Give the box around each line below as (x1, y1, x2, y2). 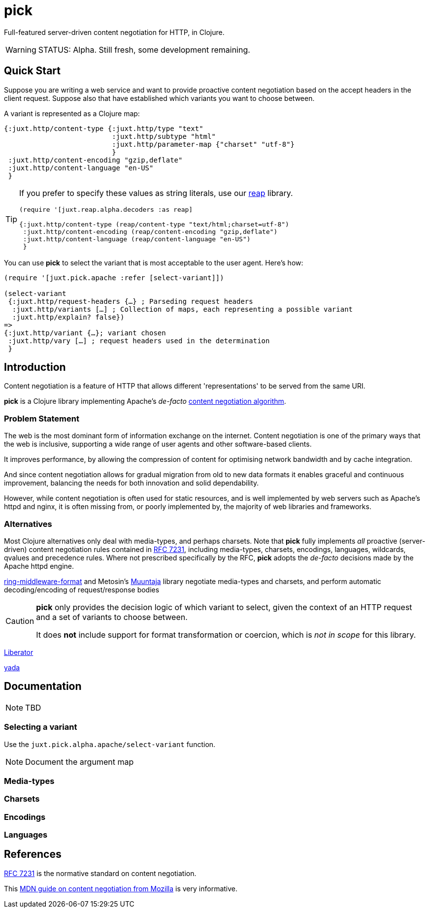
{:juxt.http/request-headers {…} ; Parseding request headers (8, 297, 253, 305)
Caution (5, 616, 34, 626)
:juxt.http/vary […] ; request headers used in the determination (8, 336, 270, 345)
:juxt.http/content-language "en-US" (8, 163, 154, 172)
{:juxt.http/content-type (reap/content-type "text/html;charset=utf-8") (19, 220, 289, 228)
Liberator (4, 648, 33, 656)
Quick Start (4, 65, 61, 77)
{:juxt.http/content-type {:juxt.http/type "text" (4, 124, 203, 132)
